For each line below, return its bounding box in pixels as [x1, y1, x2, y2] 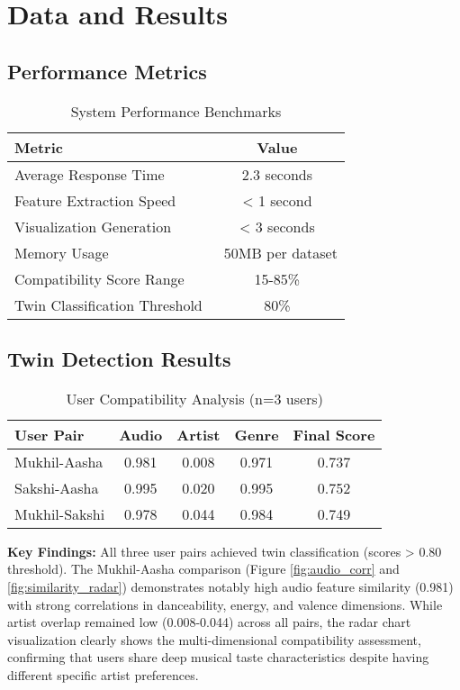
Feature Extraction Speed [14, 189, 176, 211]
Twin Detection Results [7, 344, 231, 372]
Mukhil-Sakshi [14, 503, 105, 524]
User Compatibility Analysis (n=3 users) [66, 387, 323, 409]
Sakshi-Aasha [14, 477, 99, 498]
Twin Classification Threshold [14, 294, 203, 315]
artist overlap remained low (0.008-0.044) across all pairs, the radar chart [7, 613, 411, 631]
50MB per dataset [223, 241, 338, 263]
